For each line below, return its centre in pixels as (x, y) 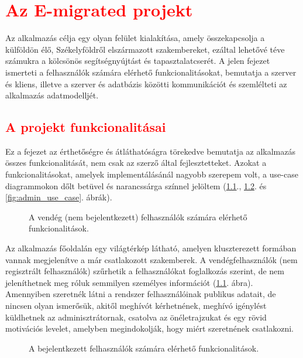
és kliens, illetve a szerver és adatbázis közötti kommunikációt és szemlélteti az (146, 83)
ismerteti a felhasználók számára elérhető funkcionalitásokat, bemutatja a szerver (151, 72)
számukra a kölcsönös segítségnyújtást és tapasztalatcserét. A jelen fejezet (138, 61)
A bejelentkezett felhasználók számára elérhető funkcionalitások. (144, 348)
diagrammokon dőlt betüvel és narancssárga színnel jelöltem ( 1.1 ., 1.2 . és (136, 185)
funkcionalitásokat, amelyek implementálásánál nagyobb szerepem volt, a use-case (152, 174)
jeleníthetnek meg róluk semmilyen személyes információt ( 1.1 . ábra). (129, 282)
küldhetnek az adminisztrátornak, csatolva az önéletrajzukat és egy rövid (136, 317)
